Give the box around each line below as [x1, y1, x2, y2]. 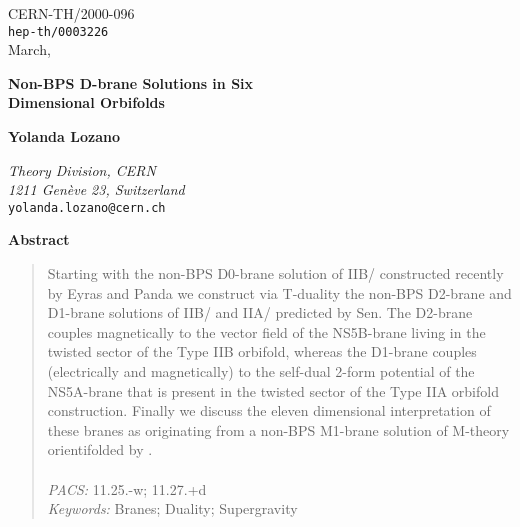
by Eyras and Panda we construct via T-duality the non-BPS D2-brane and [47, 282, 512, 303]
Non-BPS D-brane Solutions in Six [8, 72, 254, 93]
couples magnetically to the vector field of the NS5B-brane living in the [47, 321, 486, 342]
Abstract [8, 229, 70, 250]
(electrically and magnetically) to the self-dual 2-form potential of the [47, 361, 475, 382]
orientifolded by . [47, 439, 153, 460]
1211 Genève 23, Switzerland [8, 179, 185, 200]
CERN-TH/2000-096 [8, 3, 135, 23]
